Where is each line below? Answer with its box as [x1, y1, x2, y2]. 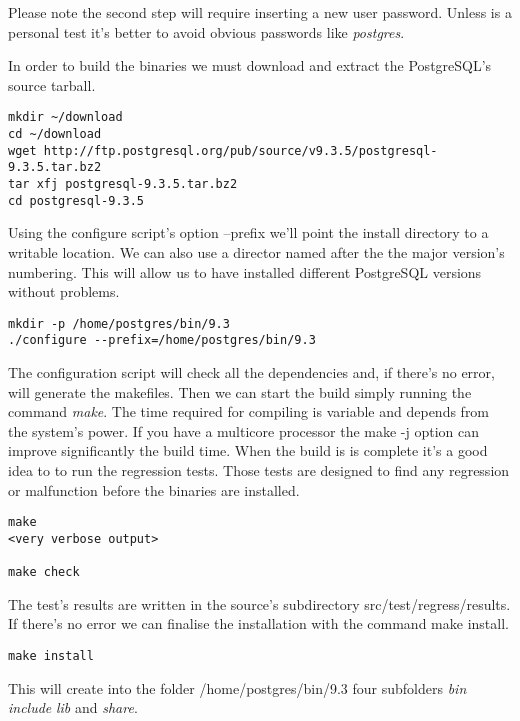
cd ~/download [8, 127, 102, 142]
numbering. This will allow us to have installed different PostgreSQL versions [8, 261, 482, 282]
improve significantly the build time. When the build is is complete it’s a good [8, 440, 488, 461]
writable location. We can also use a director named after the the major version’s [8, 241, 505, 262]
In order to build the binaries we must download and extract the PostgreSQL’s [8, 55, 492, 76]
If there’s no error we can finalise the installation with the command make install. [8, 613, 509, 634]
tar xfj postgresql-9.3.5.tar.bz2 [8, 177, 238, 191]
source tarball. [8, 74, 96, 95]
